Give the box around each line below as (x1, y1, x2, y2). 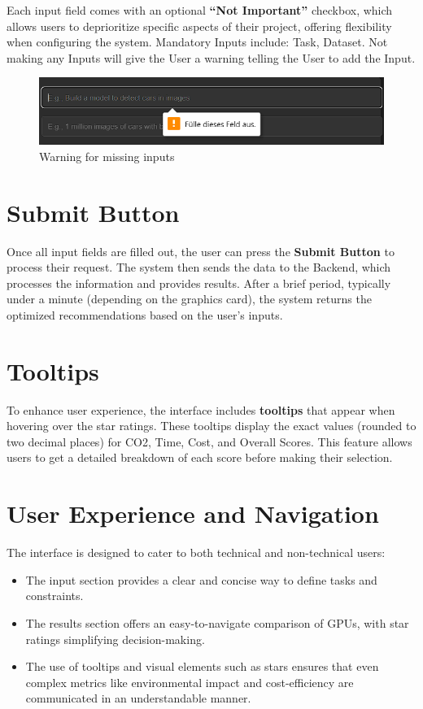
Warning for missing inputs (39, 147, 175, 164)
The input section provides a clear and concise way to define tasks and (25, 571, 377, 588)
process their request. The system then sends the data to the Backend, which (7, 259, 391, 276)
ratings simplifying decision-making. (25, 630, 205, 647)
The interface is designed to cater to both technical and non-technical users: (7, 544, 386, 561)
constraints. (25, 587, 84, 604)
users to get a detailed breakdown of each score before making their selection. (7, 449, 393, 466)
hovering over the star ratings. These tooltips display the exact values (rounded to (7, 417, 416, 434)
